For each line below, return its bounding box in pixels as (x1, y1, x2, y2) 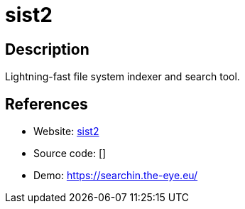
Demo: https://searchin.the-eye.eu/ (33, 169, 198, 182)
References (5, 95, 88, 113)
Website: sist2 (33, 125, 99, 138)
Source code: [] (33, 147, 107, 160)
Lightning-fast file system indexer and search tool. (5, 70, 240, 83)
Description (5, 40, 89, 58)
